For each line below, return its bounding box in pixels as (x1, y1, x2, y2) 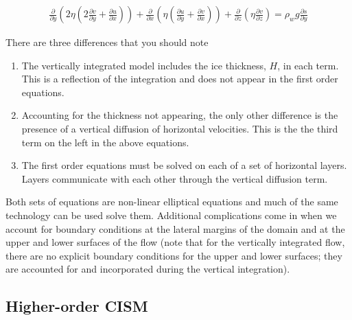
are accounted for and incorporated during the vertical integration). (5, 262, 290, 276)
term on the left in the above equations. (21, 135, 189, 149)
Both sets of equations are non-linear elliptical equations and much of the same (5, 194, 338, 209)
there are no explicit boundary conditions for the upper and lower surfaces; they (5, 248, 342, 262)
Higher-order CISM (5, 295, 148, 317)
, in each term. (277, 58, 339, 72)
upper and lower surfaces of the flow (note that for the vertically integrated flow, (5, 235, 345, 249)
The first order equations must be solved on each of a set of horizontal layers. (21, 158, 347, 172)
